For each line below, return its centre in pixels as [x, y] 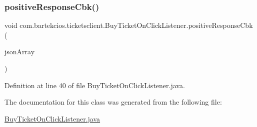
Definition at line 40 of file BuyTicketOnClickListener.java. [95, 85]
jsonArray [20, 52]
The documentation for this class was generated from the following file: [113, 102]
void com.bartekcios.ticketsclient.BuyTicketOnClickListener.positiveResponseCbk [129, 25]
